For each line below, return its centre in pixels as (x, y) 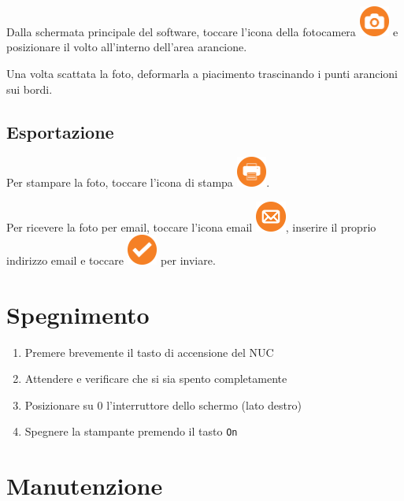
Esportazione (60, 131)
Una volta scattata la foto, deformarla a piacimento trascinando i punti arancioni (202, 73)
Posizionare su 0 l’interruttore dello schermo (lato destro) (163, 405)
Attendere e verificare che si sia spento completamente (156, 379)
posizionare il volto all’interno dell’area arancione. (127, 47)
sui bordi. (30, 89)
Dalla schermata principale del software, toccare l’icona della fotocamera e (202, 31)
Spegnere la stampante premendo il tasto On (131, 431)
